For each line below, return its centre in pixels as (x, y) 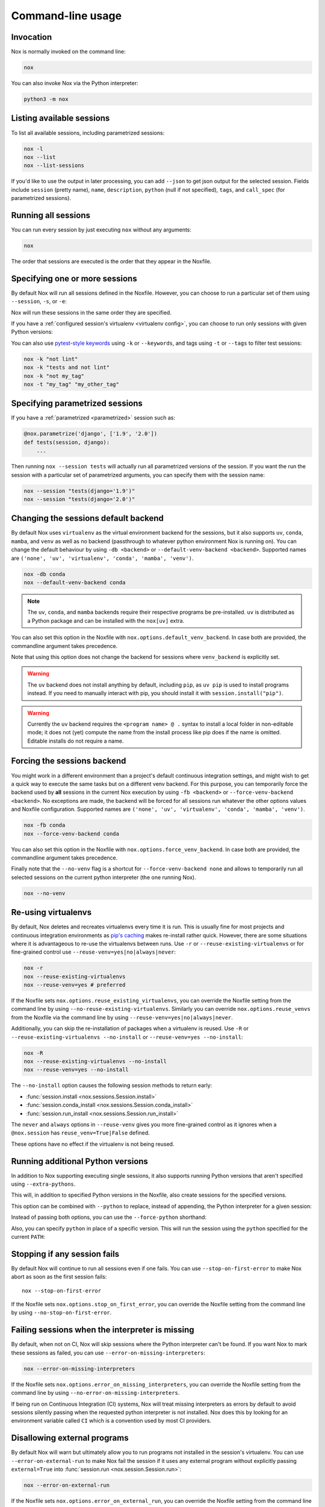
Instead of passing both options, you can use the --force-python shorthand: (109, 1217)
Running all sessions (51, 215)
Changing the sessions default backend (87, 518)
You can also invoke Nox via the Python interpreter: (75, 83)
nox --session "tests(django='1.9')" (79, 491)
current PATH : (28, 1236)
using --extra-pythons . (43, 1184)
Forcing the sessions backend (69, 761)
